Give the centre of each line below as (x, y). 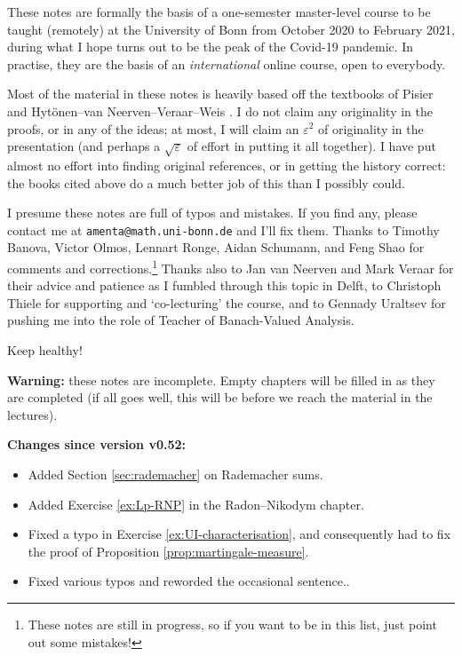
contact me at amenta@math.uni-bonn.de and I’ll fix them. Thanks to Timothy (223, 229)
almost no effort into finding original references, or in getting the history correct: (227, 165)
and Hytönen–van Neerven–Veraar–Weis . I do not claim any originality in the (220, 111)
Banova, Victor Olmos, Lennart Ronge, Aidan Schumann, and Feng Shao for (216, 247)
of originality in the (371, 128)
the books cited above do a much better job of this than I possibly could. (206, 182)
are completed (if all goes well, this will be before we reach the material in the (220, 397)
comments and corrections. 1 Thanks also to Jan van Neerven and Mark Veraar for (231, 266)
